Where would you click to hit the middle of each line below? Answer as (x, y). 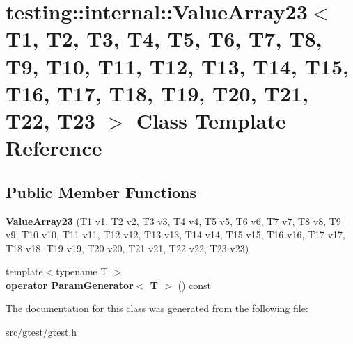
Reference (54, 148)
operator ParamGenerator (70, 285)
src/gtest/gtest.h (41, 332)
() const (195, 285)
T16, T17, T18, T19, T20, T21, (157, 93)
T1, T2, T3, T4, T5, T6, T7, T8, (164, 39)
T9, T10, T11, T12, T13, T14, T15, (177, 66)
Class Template (211, 120)
